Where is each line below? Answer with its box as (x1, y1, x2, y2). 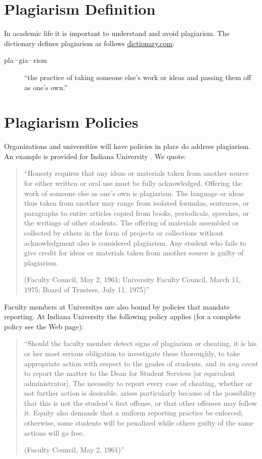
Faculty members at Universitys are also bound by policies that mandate (4, 301, 230, 312)
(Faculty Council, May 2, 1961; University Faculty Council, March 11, (24, 274, 241, 285)
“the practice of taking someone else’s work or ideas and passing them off (24, 71, 251, 82)
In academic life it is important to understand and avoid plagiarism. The (4, 28, 230, 39)
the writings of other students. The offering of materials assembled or (24, 217, 239, 228)
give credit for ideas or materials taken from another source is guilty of (24, 247, 244, 258)
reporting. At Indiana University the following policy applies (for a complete (4, 311, 241, 322)
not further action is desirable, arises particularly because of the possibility (24, 388, 256, 398)
